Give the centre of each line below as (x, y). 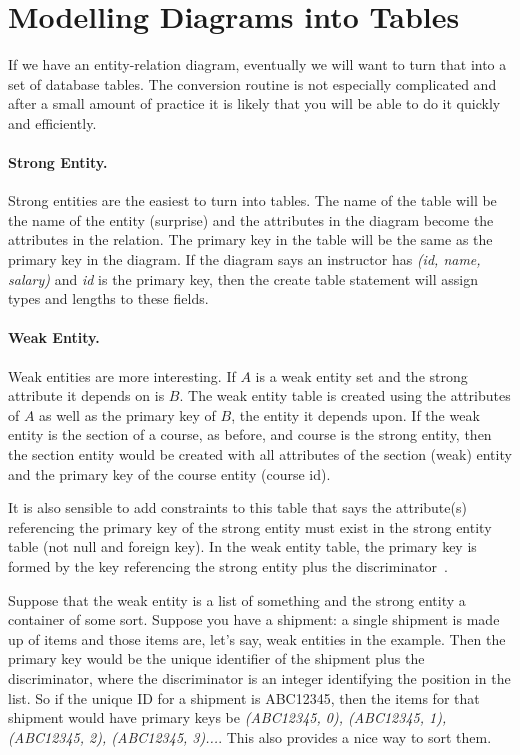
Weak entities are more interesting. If (122, 375)
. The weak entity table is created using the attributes (345, 395)
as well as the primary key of (127, 414)
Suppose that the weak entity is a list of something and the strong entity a (237, 599)
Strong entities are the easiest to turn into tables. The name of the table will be (252, 200)
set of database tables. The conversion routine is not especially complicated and (252, 83)
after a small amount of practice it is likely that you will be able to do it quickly (254, 103)
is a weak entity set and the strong (361, 375)
